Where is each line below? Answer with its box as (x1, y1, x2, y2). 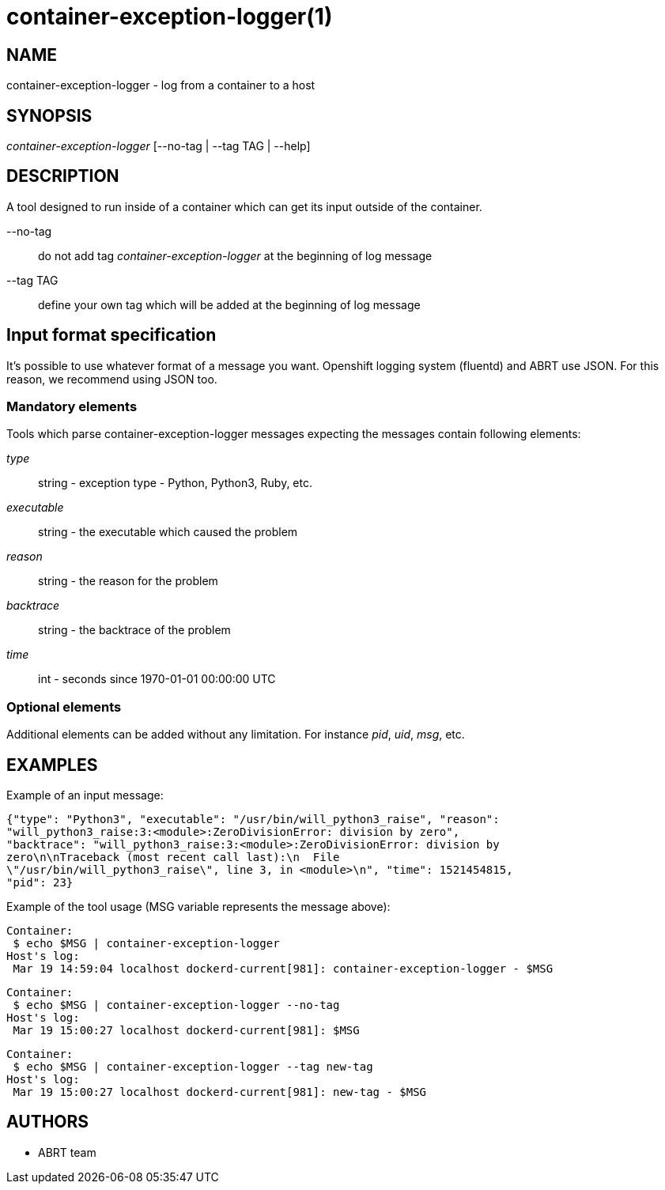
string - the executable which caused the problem (38, 525, 298, 539)
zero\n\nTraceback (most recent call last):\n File (6, 851, 340, 864)
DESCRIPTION (6, 166, 119, 187)
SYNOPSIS (6, 105, 93, 126)
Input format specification (6, 325, 217, 346)
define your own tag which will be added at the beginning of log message (38, 297, 421, 312)
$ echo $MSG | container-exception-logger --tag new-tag (13, 1060, 373, 1074)
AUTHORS (6, 1112, 89, 1132)
